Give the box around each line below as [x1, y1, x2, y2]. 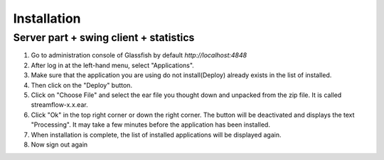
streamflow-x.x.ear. [31, 101, 88, 109]
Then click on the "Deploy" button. [31, 81, 133, 89]
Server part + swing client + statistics [13, 31, 195, 44]
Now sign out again [31, 140, 88, 149]
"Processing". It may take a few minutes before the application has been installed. [31, 120, 270, 129]
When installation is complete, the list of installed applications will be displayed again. [31, 130, 282, 139]
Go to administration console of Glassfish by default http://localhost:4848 [31, 51, 247, 59]
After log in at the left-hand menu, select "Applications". [31, 61, 195, 69]
